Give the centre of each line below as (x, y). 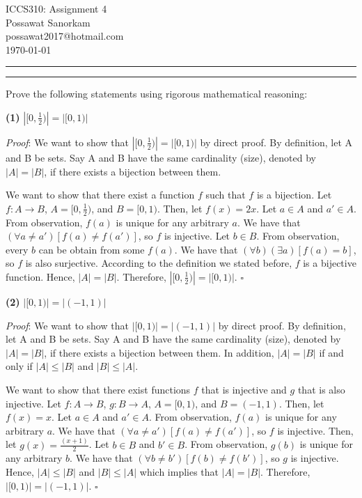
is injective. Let (197, 236)
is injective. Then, (315, 430)
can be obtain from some (92, 249)
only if (19, 366)
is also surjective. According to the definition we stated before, (159, 263)
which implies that (179, 472)
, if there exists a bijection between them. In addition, (159, 352)
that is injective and (244, 389)
